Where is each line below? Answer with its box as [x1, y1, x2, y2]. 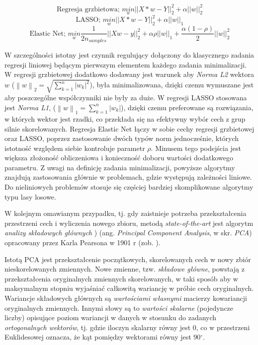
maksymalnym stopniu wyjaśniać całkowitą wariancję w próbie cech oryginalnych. [4, 283, 254, 293]
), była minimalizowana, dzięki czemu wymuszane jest [89, 79, 254, 90]
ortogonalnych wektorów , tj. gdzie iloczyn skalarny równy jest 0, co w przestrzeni [4, 322, 250, 332]
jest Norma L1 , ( [4, 102, 56, 112]
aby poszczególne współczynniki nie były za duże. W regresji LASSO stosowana [4, 92, 247, 103]
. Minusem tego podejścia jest [151, 142, 242, 153]
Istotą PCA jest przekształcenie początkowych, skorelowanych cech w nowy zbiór [4, 254, 251, 264]
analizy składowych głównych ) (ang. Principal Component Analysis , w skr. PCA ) [4, 227, 252, 238]
